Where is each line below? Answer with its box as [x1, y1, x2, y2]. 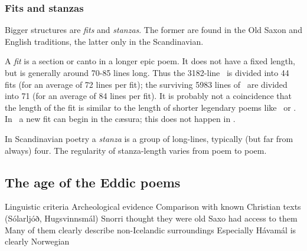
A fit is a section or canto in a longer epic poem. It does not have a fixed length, [5, 55, 295, 67]
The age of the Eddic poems [5, 173, 181, 191]
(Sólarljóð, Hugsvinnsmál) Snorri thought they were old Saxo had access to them [5, 212, 298, 224]
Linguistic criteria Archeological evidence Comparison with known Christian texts [5, 200, 301, 213]
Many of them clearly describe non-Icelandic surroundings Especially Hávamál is [5, 223, 296, 236]
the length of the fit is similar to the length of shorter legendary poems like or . [5, 101, 296, 113]
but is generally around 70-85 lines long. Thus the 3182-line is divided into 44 [5, 67, 289, 78]
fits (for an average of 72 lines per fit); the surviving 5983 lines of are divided [5, 78, 288, 90]
